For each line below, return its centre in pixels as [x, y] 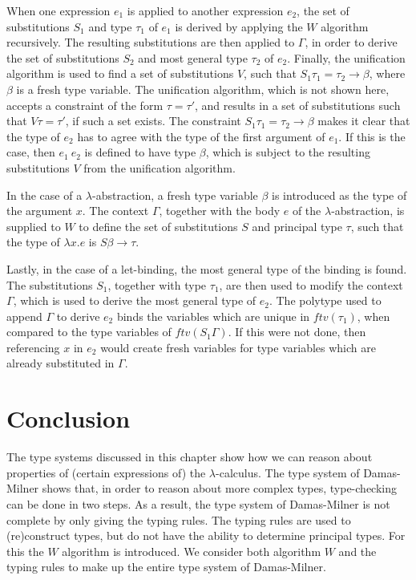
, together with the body [220, 211]
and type [110, 26]
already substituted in [61, 363]
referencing [33, 347]
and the [357, 551]
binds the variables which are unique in [213, 316]
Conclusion [69, 418]
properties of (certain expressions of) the [106, 472]
